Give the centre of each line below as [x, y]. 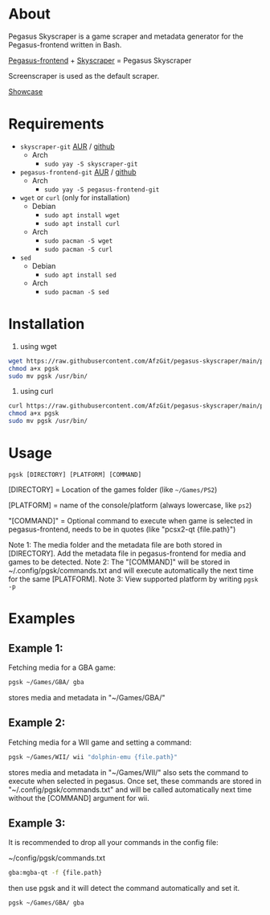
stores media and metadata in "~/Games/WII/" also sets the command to [129, 772]
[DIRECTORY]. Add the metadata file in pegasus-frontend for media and [127, 553]
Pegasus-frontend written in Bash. [65, 44]
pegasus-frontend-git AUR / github [78, 172]
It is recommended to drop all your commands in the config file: [113, 843]
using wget [39, 346]
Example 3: [37, 823]
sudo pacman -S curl [78, 249]
